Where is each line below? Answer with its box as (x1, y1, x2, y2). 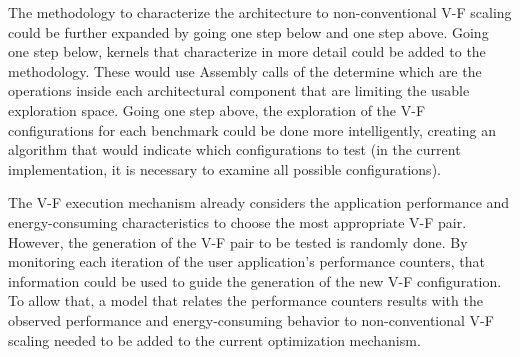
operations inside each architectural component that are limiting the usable (8, 80, 470, 101)
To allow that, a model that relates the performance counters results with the (8, 290, 483, 311)
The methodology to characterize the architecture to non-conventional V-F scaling (8, 2, 512, 22)
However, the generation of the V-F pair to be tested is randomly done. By (8, 231, 468, 252)
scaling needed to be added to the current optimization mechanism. (8, 329, 421, 350)
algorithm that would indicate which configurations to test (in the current (8, 139, 461, 160)
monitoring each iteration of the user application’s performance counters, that (8, 251, 485, 272)
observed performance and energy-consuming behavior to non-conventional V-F (8, 309, 494, 330)
